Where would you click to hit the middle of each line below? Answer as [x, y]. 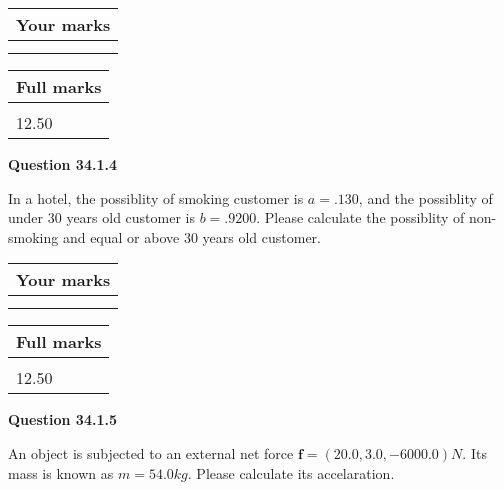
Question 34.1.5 [62, 419]
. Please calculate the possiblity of [360, 217]
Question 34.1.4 [62, 164]
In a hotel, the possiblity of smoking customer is [156, 197]
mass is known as [61, 472]
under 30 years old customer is [101, 217]
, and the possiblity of [425, 197]
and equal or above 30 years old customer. [191, 236]
